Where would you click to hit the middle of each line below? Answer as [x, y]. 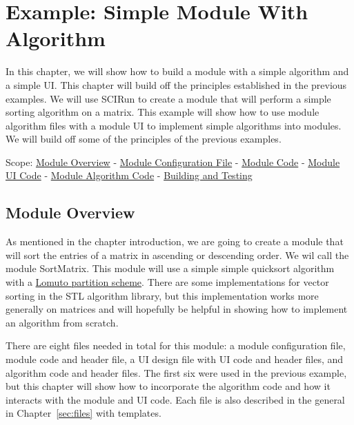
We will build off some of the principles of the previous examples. [144, 139]
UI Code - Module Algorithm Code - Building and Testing [129, 175]
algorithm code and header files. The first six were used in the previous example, [176, 372]
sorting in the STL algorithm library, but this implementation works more [162, 295]
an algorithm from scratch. [62, 322]
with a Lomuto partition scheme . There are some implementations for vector [167, 282]
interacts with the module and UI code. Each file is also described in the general [175, 399]
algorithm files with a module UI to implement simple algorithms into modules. [174, 125]
